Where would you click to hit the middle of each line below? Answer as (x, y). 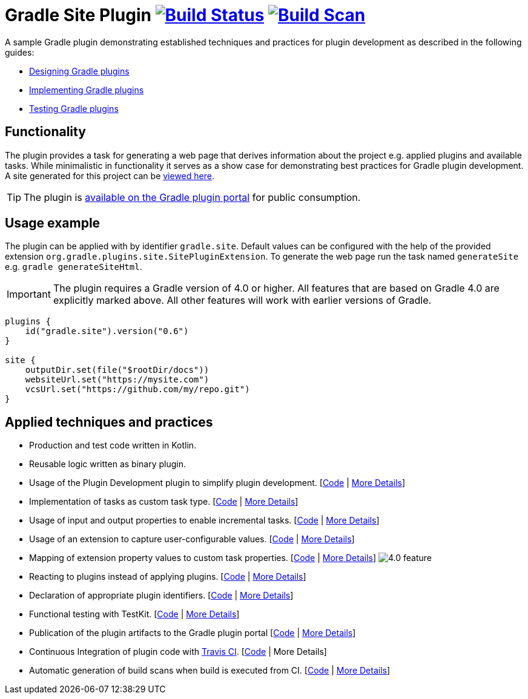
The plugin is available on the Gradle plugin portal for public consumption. (192, 197)
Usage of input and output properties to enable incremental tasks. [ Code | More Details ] (204, 520)
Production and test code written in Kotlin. (113, 445)
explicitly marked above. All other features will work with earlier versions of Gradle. (242, 300)
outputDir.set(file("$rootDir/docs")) (117, 370)
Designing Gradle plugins (79, 71)
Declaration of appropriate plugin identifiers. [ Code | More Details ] (161, 596)
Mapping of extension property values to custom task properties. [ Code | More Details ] (203, 558)
